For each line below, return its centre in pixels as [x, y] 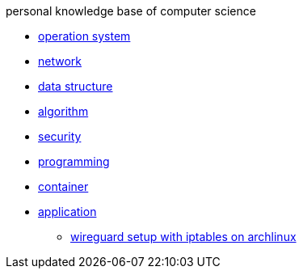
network [60, 61]
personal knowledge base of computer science [131, 11]
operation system [84, 36]
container [63, 186]
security [60, 136]
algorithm [63, 111]
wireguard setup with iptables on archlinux [183, 237]
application [67, 212]
